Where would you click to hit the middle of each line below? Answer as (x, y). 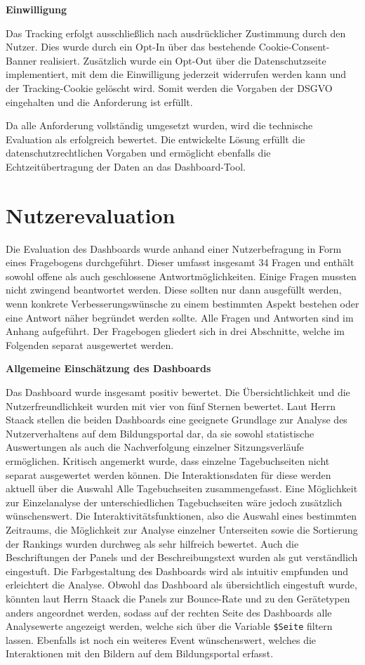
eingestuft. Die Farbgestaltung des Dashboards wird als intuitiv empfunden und (177, 571)
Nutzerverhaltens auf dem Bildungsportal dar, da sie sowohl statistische (160, 433)
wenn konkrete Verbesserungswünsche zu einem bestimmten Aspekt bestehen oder (182, 304)
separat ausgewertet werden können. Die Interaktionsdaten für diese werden (168, 474)
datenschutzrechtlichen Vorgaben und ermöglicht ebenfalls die (138, 153)
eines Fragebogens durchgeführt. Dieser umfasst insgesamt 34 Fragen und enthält (180, 262)
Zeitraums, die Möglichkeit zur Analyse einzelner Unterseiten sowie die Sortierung (182, 529)
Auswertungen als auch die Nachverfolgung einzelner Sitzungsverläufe (155, 447)
